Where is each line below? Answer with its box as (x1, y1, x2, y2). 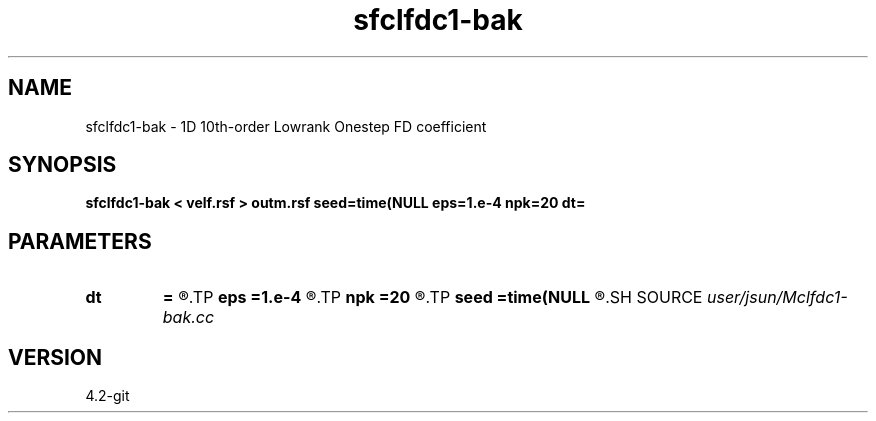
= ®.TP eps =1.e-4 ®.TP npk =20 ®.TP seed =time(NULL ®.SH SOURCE (162, 287, 703, 308)
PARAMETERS (8, 228, 152, 254)
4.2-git (85, 387, 130, 405)
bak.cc (162, 307, 215, 328)
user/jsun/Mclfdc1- (706, 287, 848, 308)
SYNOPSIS (8, 152, 117, 178)
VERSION (8, 344, 103, 370)
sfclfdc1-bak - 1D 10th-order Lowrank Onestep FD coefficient (85, 117, 487, 135)
